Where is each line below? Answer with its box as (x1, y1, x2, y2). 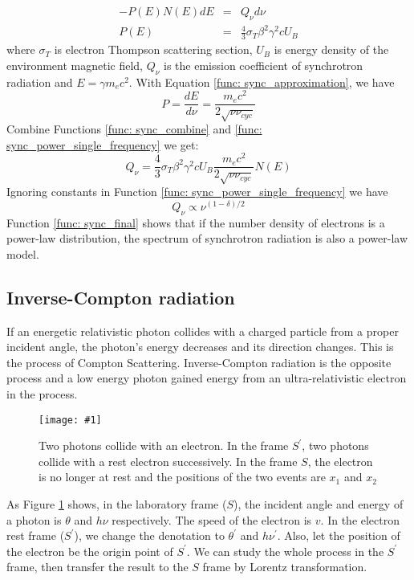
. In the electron (320, 511, 400, 528)
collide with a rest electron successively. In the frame (39, 452, 298, 469)
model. (6, 245, 39, 262)
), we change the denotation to (74, 527, 225, 544)
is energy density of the (274, 41, 389, 58)
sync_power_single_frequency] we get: (6, 136, 199, 153)
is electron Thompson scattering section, (54, 41, 253, 58)
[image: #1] (39, 414, 102, 426)
